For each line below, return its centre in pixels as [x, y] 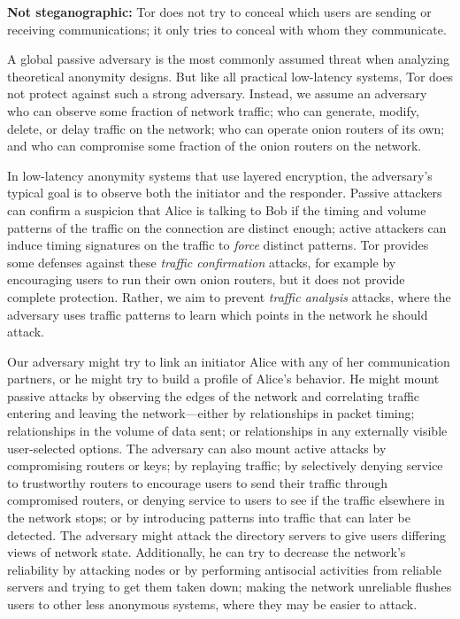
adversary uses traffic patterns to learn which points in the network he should [218, 314]
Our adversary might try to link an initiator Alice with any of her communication [229, 361]
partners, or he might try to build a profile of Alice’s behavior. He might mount [223, 379]
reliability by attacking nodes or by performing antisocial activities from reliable [224, 569]
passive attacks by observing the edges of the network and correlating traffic [214, 395]
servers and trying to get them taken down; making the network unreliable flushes [230, 587]
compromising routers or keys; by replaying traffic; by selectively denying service [225, 465]
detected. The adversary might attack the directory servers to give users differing [227, 534]
